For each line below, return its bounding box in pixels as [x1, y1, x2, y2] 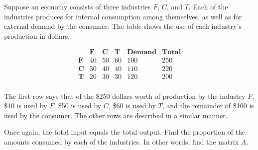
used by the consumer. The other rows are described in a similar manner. [4, 110, 228, 120]
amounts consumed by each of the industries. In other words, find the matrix [4, 136, 239, 147]
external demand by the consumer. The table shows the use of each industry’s [4, 21, 242, 31]
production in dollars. [4, 30, 70, 41]
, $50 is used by [54, 100, 102, 111]
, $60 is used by [108, 100, 156, 111]
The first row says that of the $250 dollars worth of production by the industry [4, 90, 246, 101]
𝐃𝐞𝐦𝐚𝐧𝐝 [127, 49, 157, 56]
